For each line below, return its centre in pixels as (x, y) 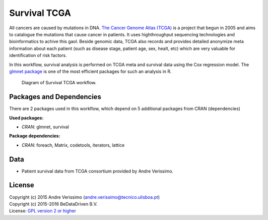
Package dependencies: (35, 136)
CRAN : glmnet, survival (45, 127)
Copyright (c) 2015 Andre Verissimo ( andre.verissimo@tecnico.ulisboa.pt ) (84, 197)
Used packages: (26, 118)
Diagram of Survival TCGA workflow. (59, 83)
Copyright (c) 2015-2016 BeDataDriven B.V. (53, 204)
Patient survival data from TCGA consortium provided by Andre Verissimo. (98, 171)
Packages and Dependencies (55, 97)
